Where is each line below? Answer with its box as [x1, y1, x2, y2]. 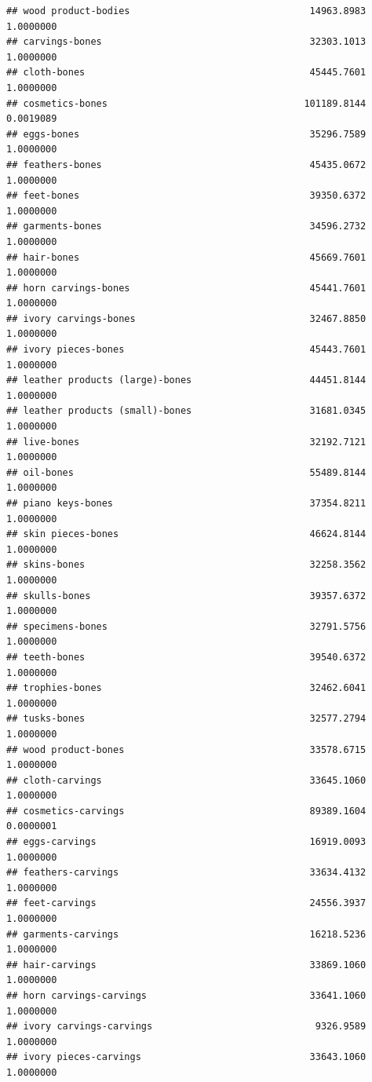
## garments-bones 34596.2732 [6, 221, 367, 232]
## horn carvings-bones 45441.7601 [6, 282, 367, 294]
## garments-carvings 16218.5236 [6, 928, 367, 940]
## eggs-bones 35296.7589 [6, 128, 367, 140]
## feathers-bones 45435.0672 [6, 159, 367, 170]
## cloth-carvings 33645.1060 [6, 774, 367, 786]
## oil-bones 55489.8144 [6, 466, 367, 478]
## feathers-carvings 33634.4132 [6, 867, 367, 879]
